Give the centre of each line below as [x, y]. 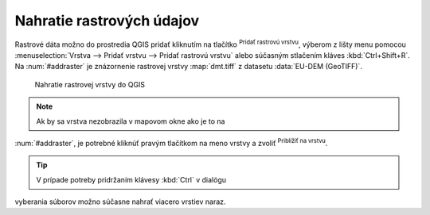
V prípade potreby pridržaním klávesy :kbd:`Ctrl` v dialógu [131, 179]
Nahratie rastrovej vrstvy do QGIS [90, 84]
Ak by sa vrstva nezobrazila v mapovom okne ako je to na [131, 121]
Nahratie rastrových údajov [107, 21]
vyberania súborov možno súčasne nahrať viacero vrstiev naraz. [120, 202]
